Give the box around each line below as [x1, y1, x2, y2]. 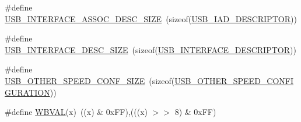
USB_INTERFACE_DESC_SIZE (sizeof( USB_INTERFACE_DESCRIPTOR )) [5, 43, 296, 55]
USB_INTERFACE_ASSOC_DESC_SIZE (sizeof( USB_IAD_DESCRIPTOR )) [5, 12, 297, 25]
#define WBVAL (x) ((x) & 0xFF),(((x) [5, 106, 148, 118]
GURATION [5, 86, 50, 98]
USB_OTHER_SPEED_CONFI [174, 74, 294, 86]
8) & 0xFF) [174, 106, 216, 118]
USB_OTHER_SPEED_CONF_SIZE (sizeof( [5, 74, 175, 86]
